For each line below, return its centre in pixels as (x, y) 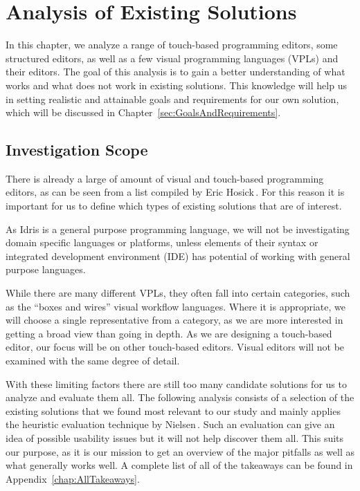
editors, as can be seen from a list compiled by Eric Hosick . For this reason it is (175, 192)
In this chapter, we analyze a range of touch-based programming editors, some (172, 45)
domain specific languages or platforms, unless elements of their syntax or (162, 242)
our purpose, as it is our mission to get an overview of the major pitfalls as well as (180, 451)
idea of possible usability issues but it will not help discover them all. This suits (175, 437)
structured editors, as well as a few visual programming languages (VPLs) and (172, 58)
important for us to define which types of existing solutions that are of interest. (174, 206)
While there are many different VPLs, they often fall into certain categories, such (178, 293)
